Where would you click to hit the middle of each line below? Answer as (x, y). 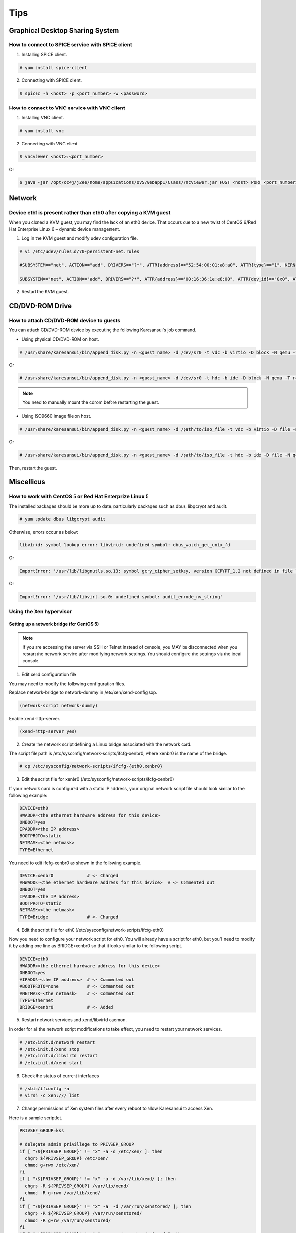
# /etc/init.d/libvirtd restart (59, 1056)
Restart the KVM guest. (45, 291)
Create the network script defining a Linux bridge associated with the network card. (107, 744)
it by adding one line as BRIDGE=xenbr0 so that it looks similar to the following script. (96, 946)
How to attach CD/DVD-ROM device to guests (65, 320)
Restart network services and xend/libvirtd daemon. (74, 1020)
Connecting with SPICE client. (52, 80)
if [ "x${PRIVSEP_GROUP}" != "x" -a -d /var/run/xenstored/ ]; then (105, 1206)
